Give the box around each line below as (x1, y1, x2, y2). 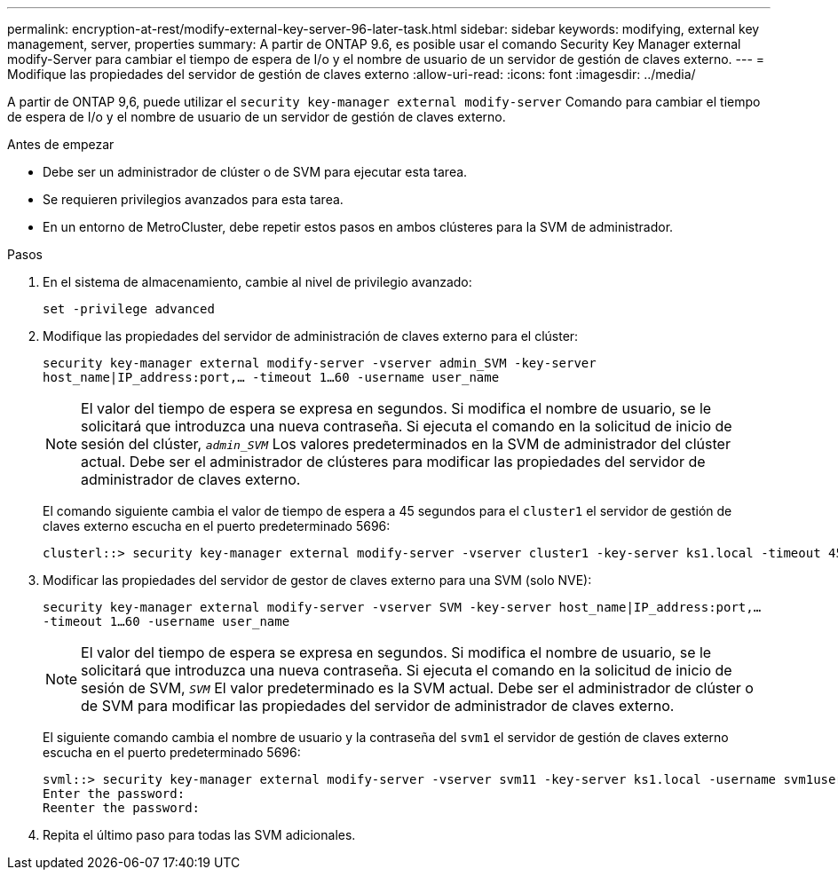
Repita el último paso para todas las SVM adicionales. (43, 827, 356, 842)
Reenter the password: (43, 801, 201, 815)
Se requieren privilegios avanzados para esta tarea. (43, 192, 344, 207)
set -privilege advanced (43, 302, 215, 316)
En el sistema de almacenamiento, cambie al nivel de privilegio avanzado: (43, 274, 472, 289)
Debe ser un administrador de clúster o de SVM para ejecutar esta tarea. (43, 164, 468, 179)
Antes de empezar (7, 137, 115, 152)
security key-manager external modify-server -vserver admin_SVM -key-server (43, 356, 597, 370)
